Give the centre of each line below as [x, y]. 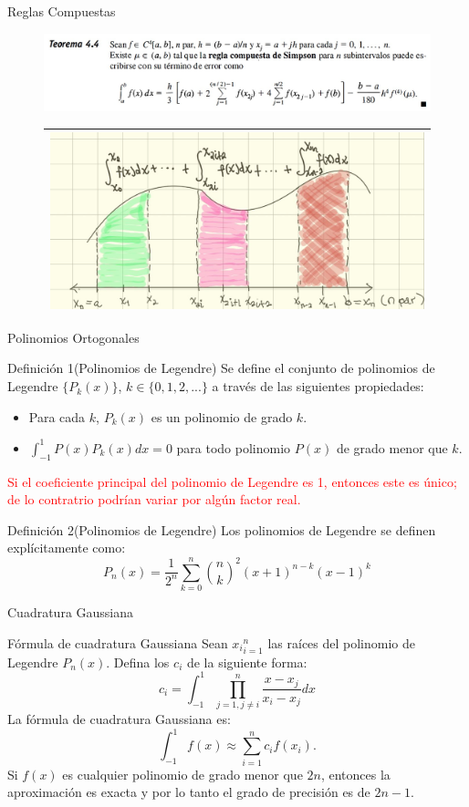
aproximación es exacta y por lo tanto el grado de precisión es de [189, 792]
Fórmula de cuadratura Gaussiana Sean [118, 642]
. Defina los [138, 662]
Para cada [57, 416]
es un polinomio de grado [222, 416]
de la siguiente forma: [247, 662]
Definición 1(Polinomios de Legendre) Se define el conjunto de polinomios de [221, 368]
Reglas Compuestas [62, 11]
